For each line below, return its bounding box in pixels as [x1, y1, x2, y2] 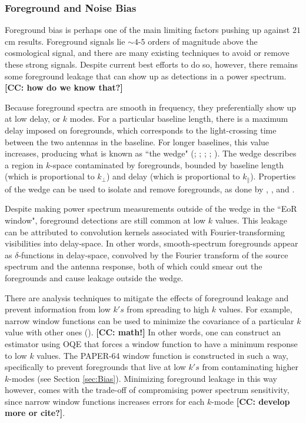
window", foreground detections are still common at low [5, 214, 206, 226]
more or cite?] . [5, 407, 65, 419]
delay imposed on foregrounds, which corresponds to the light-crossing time [5, 124, 277, 136]
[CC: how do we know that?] [5, 81, 123, 94]
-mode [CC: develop [211, 395, 290, 407]
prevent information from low [5, 303, 111, 315]
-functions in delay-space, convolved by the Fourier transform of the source [18, 248, 288, 261]
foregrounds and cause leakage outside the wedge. [5, 271, 184, 284]
